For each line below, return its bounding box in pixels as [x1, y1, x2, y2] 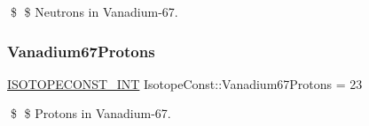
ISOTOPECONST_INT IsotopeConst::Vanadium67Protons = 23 [7, 74, 363, 93]
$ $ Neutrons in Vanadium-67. [10, 3, 178, 20]
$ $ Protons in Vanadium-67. [10, 104, 171, 122]
